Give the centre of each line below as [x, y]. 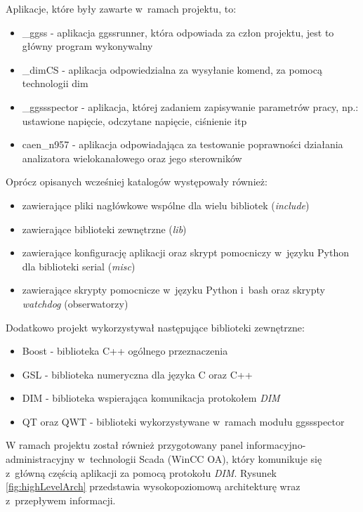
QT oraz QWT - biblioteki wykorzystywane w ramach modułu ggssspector [183, 421]
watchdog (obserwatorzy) [75, 303]
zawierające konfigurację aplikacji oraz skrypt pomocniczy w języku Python [185, 252]
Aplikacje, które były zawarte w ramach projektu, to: [121, 8]
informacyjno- [276, 445]
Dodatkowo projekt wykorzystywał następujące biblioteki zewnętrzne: [155, 327]
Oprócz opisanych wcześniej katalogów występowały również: [137, 182]
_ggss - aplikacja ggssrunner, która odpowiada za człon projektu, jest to [178, 32]
